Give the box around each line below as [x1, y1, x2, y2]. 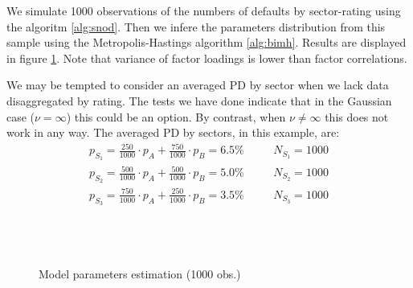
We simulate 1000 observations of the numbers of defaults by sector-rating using [6, 2, 401, 19]
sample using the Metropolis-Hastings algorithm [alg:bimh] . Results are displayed [6, 34, 407, 51]
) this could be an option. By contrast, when [66, 108, 286, 125]
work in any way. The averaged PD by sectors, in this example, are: [6, 124, 340, 141]
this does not [325, 108, 389, 125]
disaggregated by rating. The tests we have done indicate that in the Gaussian [6, 92, 392, 109]
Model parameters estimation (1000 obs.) [39, 265, 241, 282]
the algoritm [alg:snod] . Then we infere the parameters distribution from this [6, 18, 386, 35]
